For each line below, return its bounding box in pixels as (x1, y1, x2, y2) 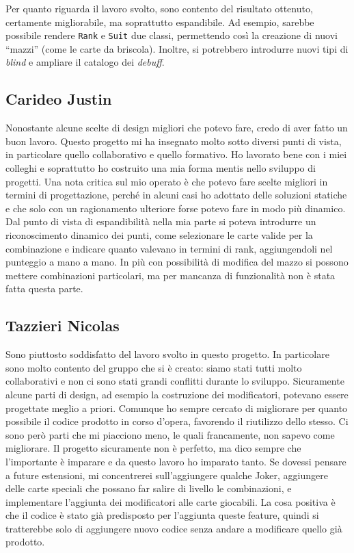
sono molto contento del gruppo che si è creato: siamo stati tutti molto (5, 360, 302, 374)
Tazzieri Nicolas (5, 315, 120, 336)
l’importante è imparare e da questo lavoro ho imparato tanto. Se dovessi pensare (5, 454, 346, 468)
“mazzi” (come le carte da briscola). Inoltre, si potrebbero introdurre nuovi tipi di (5, 41, 349, 55)
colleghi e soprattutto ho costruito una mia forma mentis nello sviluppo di (5, 161, 316, 175)
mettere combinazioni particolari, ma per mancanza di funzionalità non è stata (5, 268, 336, 282)
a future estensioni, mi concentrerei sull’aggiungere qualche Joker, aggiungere (5, 467, 328, 482)
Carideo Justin (5, 88, 112, 110)
